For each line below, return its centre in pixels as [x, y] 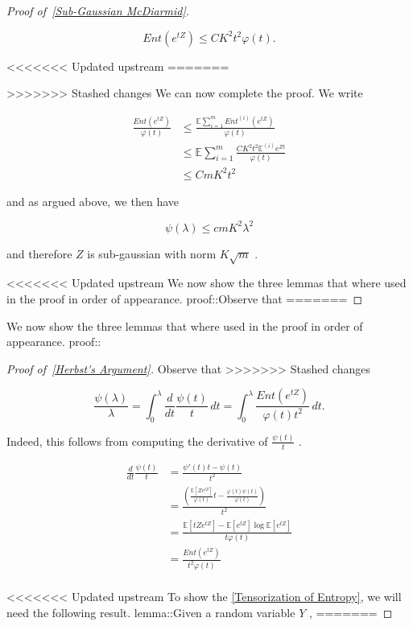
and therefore [39, 253]
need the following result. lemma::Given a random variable [151, 612]
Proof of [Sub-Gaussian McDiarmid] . [98, 10]
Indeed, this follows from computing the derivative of [137, 441]
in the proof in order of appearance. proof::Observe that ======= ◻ [185, 298]
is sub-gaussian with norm [152, 253]
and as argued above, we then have [93, 201]
